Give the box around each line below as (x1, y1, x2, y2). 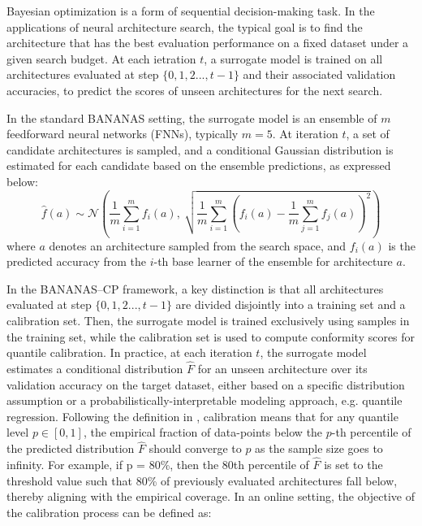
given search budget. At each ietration (6, 50, 196, 67)
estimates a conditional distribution (6, 360, 183, 376)
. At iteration (272, 125, 338, 142)
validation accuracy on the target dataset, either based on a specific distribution (6, 376, 405, 393)
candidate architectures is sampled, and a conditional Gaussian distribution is (6, 141, 394, 158)
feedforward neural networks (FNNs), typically (6, 125, 239, 142)
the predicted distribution (6, 440, 135, 457)
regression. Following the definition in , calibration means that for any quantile (6, 407, 398, 424)
